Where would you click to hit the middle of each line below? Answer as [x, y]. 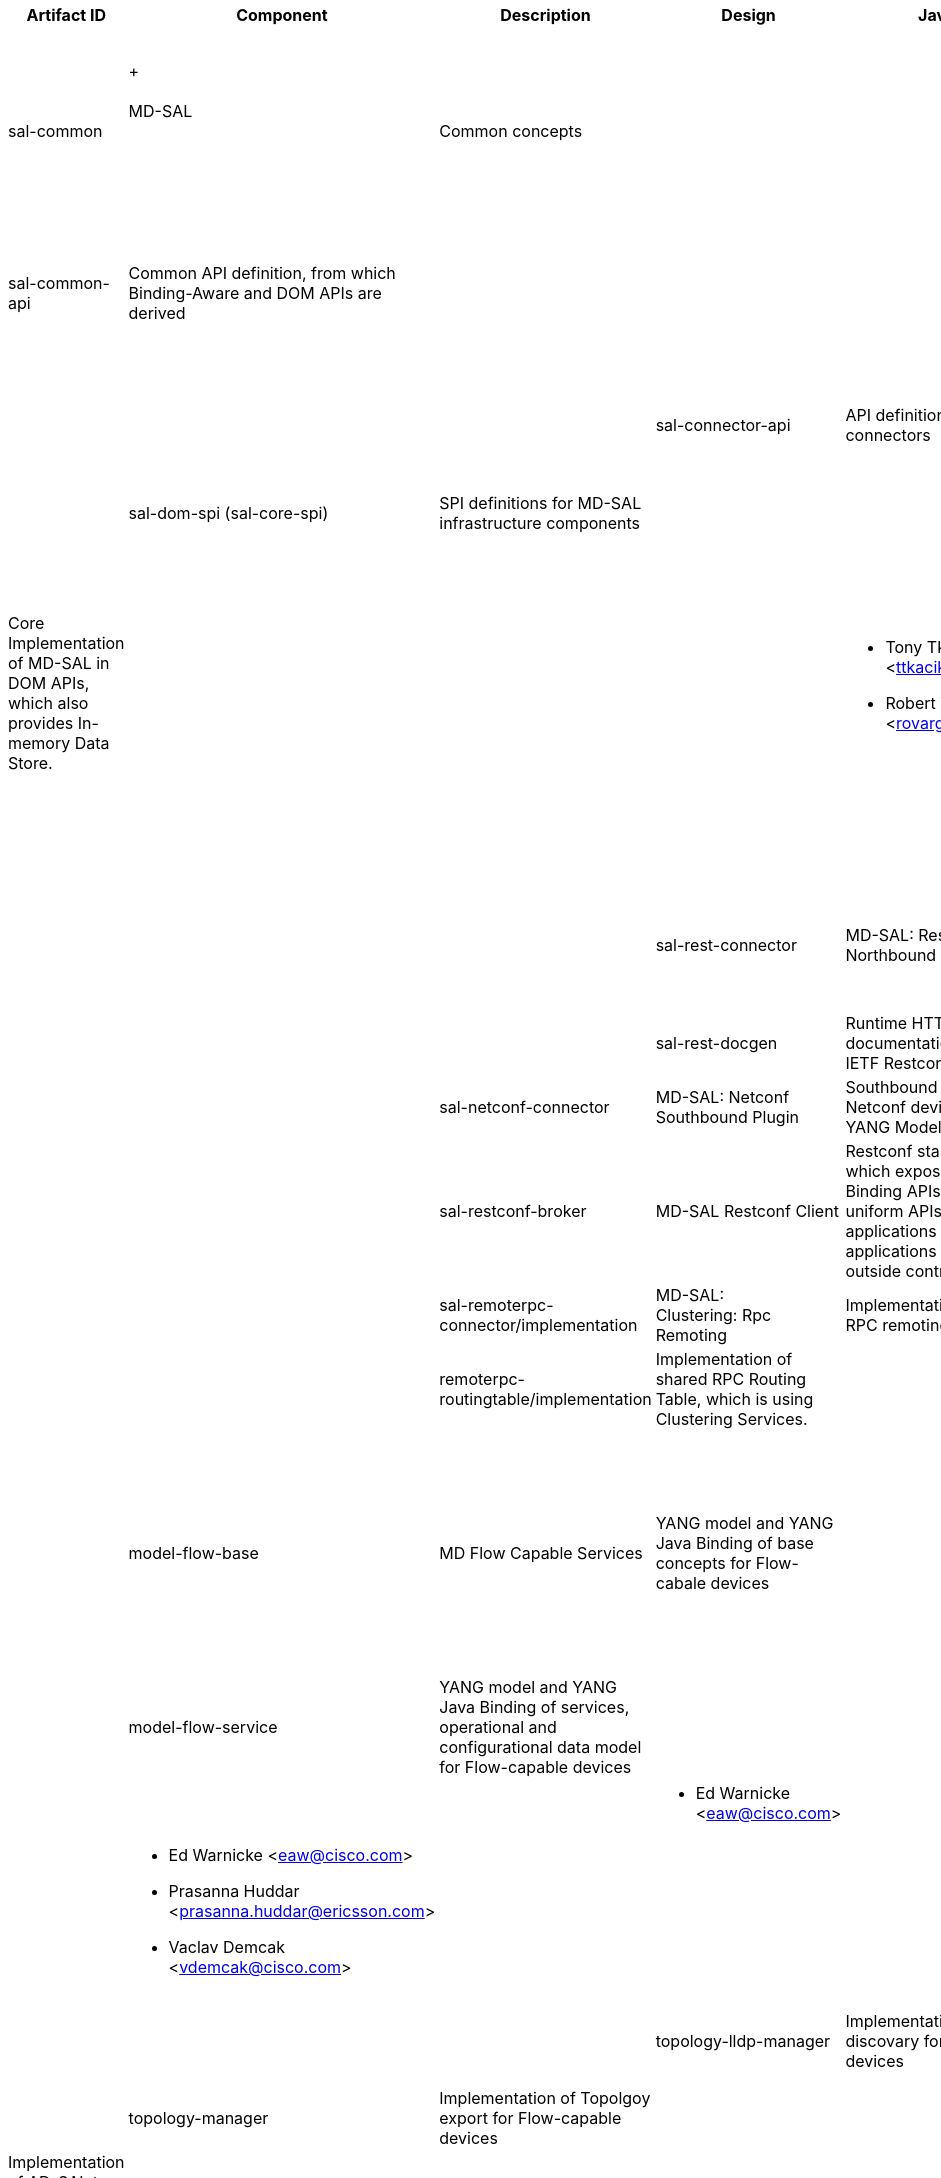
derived [157, 313]
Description [545, 15]
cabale [681, 1583]
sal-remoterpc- [496, 1305]
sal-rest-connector [726, 945]
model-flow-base [193, 1553]
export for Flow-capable [530, 2118]
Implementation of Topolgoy [545, 2098]
